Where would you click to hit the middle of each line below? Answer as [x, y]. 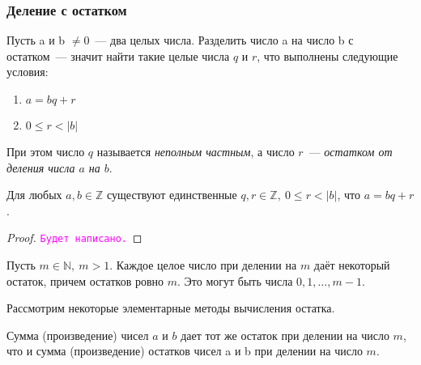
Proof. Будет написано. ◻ [74, 238]
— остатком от [351, 151]
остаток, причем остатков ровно [85, 280]
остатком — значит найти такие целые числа [118, 55]
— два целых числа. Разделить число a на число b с [224, 40]
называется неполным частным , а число [196, 151]
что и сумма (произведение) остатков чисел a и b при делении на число [185, 351]
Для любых [34, 195]
